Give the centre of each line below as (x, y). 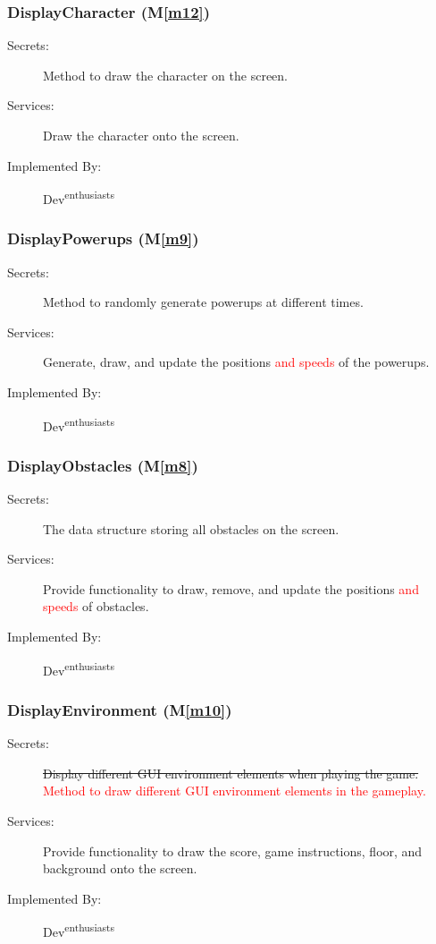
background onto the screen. (120, 868)
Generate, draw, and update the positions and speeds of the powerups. (236, 362)
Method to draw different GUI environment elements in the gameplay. (235, 791)
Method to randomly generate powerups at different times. (203, 302)
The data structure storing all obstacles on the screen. (191, 528)
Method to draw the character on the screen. (165, 75)
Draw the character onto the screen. (141, 135)
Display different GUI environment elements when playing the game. (231, 773)
